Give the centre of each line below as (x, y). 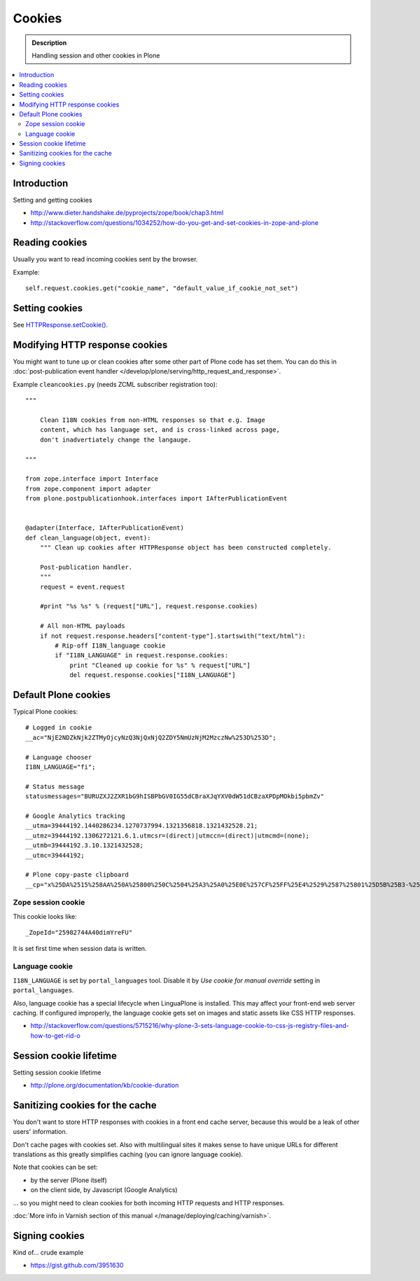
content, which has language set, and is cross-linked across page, (160, 430)
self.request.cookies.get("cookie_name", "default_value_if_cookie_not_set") (162, 288)
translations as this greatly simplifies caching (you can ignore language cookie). (128, 1155)
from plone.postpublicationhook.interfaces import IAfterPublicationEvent (156, 499)
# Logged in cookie (59, 728)
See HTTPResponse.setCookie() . (61, 325)
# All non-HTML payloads (82, 626)
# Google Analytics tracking (75, 816)
